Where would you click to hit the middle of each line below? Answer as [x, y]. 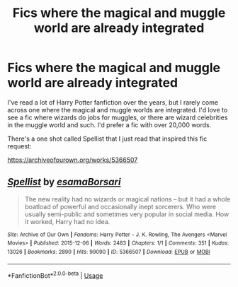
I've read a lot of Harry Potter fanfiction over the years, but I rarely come [113, 102]
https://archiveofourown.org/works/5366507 [73, 160]
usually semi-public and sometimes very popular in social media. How [127, 214]
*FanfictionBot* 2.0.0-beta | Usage [55, 275]
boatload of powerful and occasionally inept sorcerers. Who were [120, 206]
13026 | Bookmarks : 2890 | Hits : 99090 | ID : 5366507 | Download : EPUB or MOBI [109, 252]
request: [19, 146]
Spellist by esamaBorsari [64, 182]
